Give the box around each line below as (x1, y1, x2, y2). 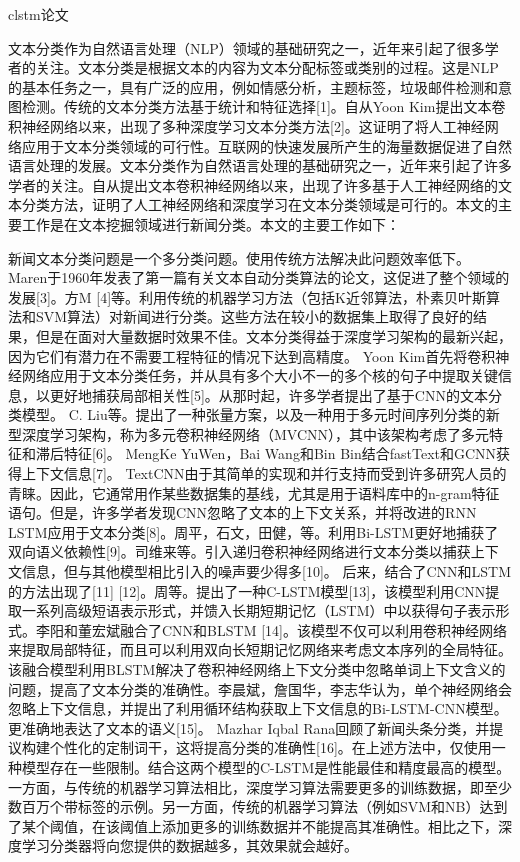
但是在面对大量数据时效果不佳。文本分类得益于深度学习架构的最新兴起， (35, 325, 512, 346)
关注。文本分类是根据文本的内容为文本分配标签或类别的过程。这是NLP (35, 57, 499, 78)
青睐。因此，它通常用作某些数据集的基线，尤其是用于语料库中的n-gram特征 (8, 482, 500, 503)
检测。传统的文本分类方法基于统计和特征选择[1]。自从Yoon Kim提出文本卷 (21, 96, 506, 117)
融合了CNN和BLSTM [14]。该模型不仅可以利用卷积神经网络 (119, 619, 507, 640)
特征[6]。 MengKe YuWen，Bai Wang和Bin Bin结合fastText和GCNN (63, 443, 497, 464)
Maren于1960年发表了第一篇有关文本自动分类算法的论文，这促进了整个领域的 (8, 267, 510, 288)
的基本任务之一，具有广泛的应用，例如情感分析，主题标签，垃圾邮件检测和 (8, 76, 498, 97)
